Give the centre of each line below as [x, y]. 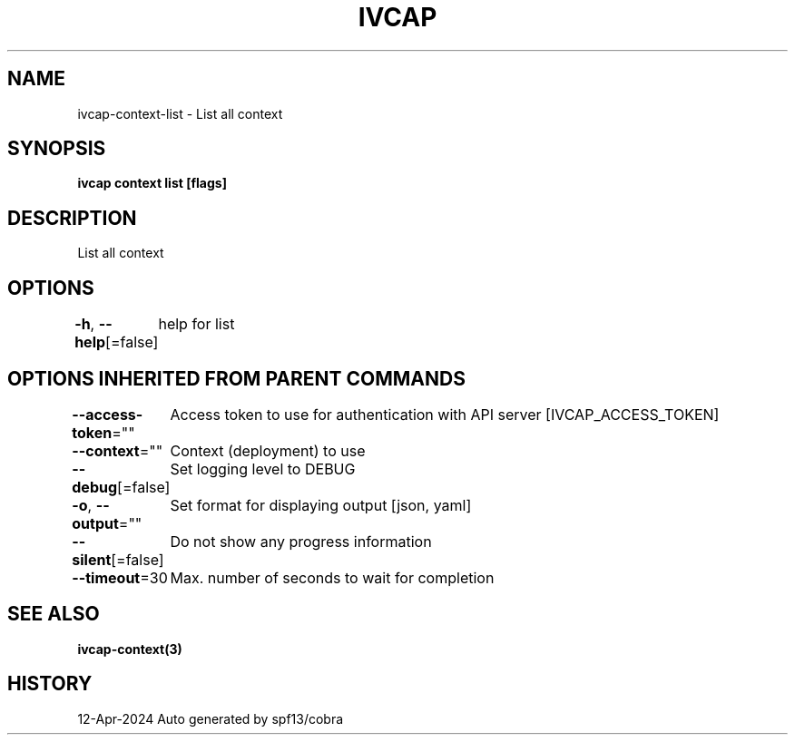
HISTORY [50, 684]
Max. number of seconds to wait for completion [332, 577]
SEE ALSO [54, 614]
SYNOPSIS [57, 149]
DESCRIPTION [72, 218]
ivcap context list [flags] [152, 183]
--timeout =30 [120, 577]
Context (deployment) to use [268, 450]
